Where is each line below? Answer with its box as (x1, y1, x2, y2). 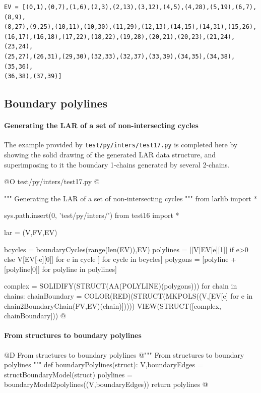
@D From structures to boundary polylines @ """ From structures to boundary (4, 349, 244, 360)
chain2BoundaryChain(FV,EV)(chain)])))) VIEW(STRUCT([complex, (4, 300, 221, 311)
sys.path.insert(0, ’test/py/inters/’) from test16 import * (4, 210, 179, 220)
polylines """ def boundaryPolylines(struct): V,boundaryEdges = (4, 359, 203, 370)
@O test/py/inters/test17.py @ (4, 176, 100, 187)
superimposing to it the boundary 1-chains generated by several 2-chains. (4, 159, 230, 170)
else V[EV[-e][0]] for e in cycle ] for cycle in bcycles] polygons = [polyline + (4, 254, 236, 264)
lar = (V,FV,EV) (4, 227, 57, 237)
